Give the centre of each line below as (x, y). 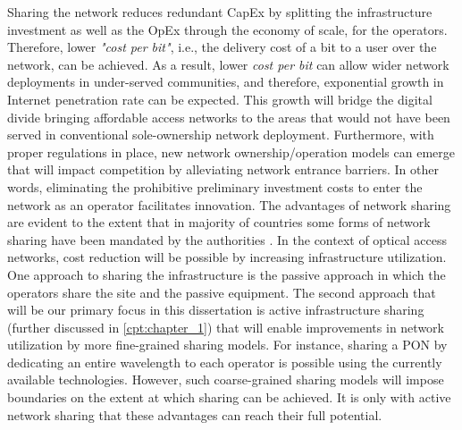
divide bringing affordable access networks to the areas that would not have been (229, 117)
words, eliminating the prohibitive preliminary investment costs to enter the (215, 186)
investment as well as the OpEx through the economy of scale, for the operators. (227, 29)
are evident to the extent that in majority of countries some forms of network (219, 222)
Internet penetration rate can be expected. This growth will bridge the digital (220, 99)
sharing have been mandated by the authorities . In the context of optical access (227, 239)
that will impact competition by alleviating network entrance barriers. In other (223, 169)
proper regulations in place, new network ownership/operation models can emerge (231, 152)
